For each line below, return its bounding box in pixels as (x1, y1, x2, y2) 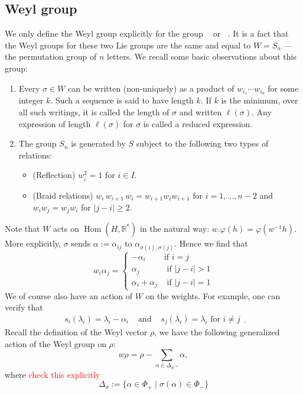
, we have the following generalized (154, 326, 280, 338)
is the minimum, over (221, 94, 298, 106)
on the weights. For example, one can (145, 289, 281, 302)
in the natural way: (139, 222, 210, 235)
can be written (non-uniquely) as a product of (68, 82, 234, 94)
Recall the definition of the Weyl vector (5, 326, 148, 338)
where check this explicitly (5, 368, 100, 380)
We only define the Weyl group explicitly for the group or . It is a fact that (5, 27, 289, 40)
